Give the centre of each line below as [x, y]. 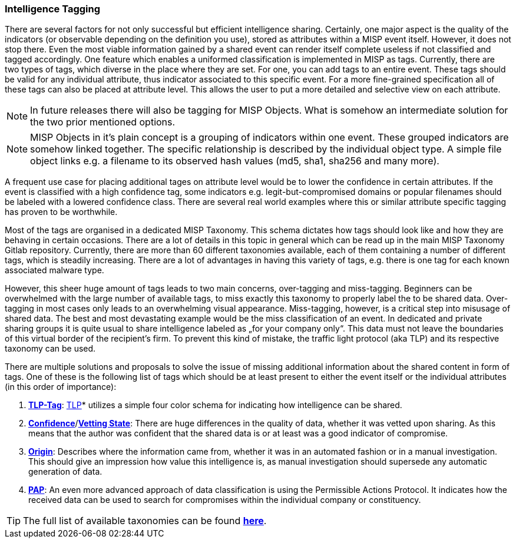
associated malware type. [54, 270]
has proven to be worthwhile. [61, 212]
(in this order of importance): [61, 387]
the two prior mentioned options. [103, 122]
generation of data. [65, 472]
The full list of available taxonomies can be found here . [145, 521]
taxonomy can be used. [50, 349]
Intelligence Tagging [53, 9]
